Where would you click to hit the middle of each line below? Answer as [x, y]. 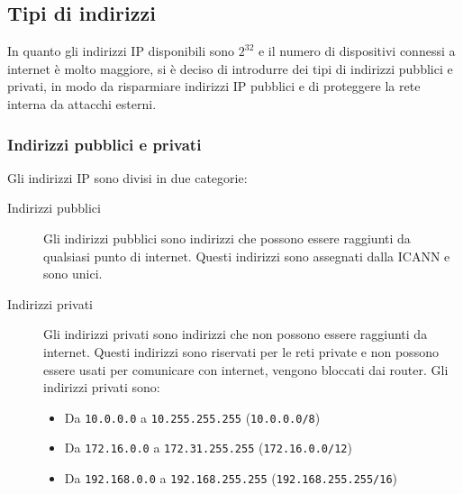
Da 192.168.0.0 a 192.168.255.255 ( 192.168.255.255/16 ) [231, 478]
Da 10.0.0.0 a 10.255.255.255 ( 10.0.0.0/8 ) [192, 417]
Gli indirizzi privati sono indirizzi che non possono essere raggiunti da [236, 334]
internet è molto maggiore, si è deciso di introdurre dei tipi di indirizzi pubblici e [230, 68]
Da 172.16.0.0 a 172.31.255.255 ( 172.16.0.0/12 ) [208, 448]
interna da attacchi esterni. [82, 103]
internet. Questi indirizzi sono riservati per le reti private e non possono [241, 351]
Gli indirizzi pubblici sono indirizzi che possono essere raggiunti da [227, 238]
